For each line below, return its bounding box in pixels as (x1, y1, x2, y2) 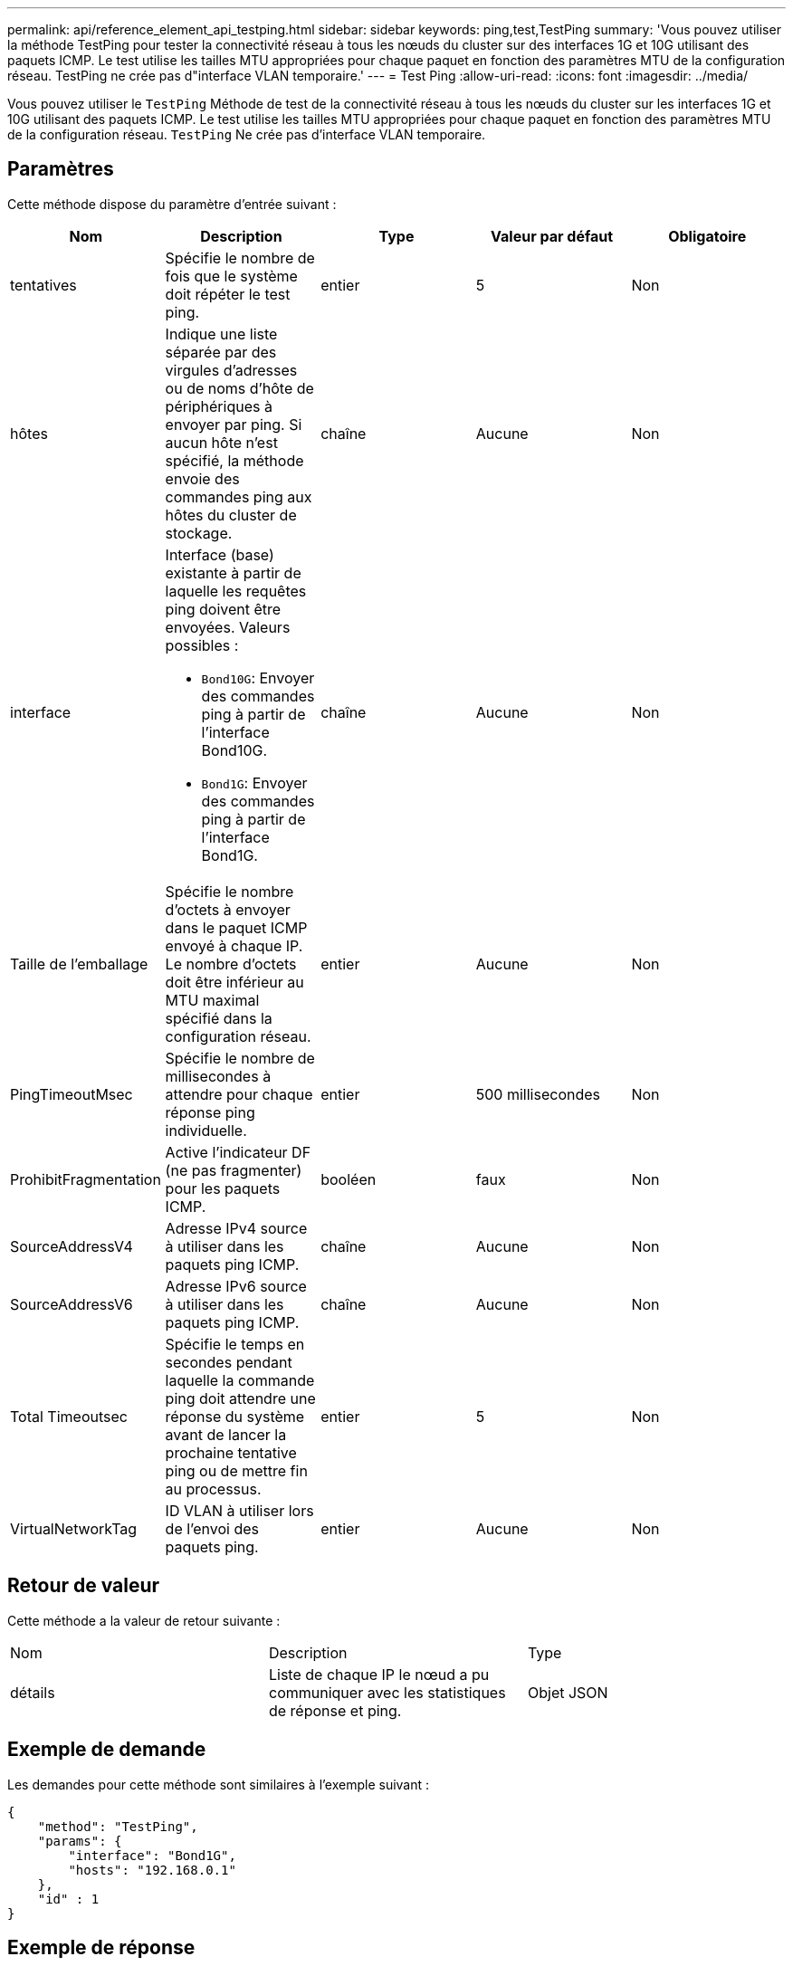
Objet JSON (527, 1683, 608, 1702)
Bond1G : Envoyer (201, 773, 308, 792)
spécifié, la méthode (165, 451, 304, 470)
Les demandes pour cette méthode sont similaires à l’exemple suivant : (7, 1776, 430, 1792)
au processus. (165, 1479, 262, 1498)
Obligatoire (668, 226, 747, 245)
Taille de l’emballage (10, 954, 148, 973)
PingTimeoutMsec (10, 1084, 133, 1103)
